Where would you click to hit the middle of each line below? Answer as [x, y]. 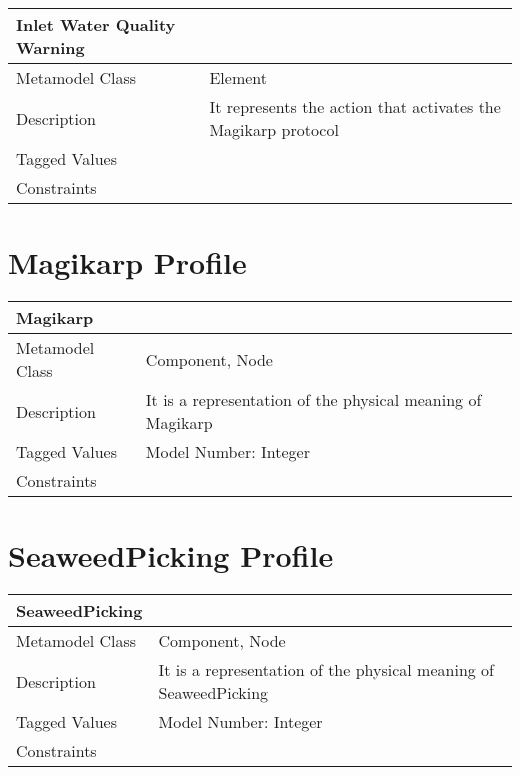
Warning [50, 47]
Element [238, 77]
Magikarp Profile [127, 262]
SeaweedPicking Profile [171, 555]
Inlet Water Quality [96, 24]
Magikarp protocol [274, 129]
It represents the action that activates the [355, 106]
